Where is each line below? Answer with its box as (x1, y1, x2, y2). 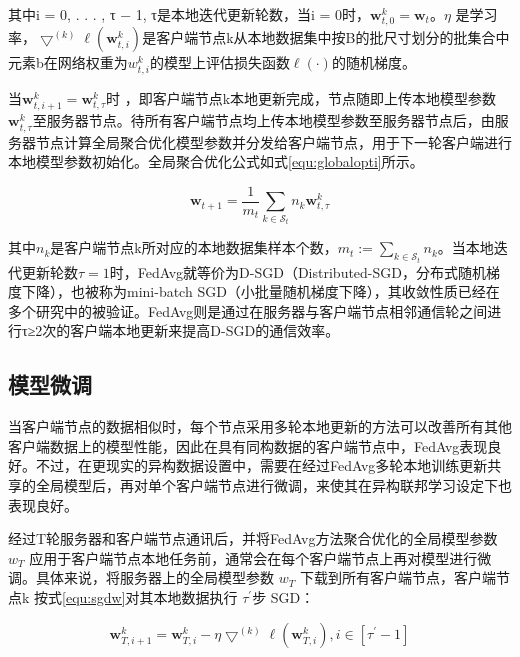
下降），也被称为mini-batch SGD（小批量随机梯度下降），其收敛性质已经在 (21, 281, 500, 302)
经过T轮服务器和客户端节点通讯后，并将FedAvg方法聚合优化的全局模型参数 (8, 528, 498, 549)
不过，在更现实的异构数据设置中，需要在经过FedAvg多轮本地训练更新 (35, 455, 488, 476)
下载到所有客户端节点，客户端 (299, 567, 496, 588)
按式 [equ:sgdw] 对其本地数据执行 (34, 587, 238, 608)
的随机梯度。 (331, 52, 416, 73)
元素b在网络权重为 (8, 52, 128, 73)
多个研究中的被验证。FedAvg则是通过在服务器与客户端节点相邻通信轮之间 (8, 300, 488, 321)
